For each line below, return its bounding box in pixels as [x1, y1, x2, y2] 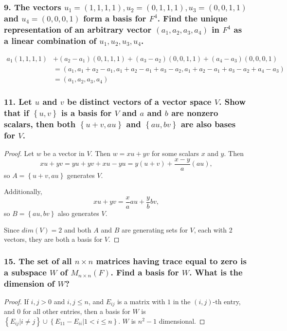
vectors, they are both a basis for [4, 234, 103, 244]
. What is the [189, 266, 243, 278]
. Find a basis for [110, 266, 179, 278]
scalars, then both [4, 117, 76, 130]
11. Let [4, 96, 32, 107]
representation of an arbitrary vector [4, 23, 152, 35]
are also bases [180, 117, 236, 130]
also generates [57, 208, 99, 218]
